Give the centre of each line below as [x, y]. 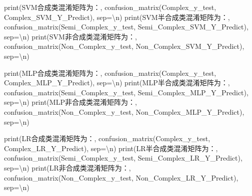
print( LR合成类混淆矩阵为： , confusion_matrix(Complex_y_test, [107, 138]
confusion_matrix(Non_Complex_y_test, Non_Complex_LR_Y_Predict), [121, 177]
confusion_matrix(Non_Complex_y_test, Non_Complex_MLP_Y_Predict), [124, 111]
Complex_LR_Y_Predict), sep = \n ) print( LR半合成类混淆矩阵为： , [111, 148]
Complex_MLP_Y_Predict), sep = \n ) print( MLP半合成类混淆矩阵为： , [117, 83]
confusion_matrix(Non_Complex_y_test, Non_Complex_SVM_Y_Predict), [124, 46]
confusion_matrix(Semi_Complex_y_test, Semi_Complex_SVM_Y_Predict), [126, 27]
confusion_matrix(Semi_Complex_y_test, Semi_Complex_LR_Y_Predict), [123, 158]
